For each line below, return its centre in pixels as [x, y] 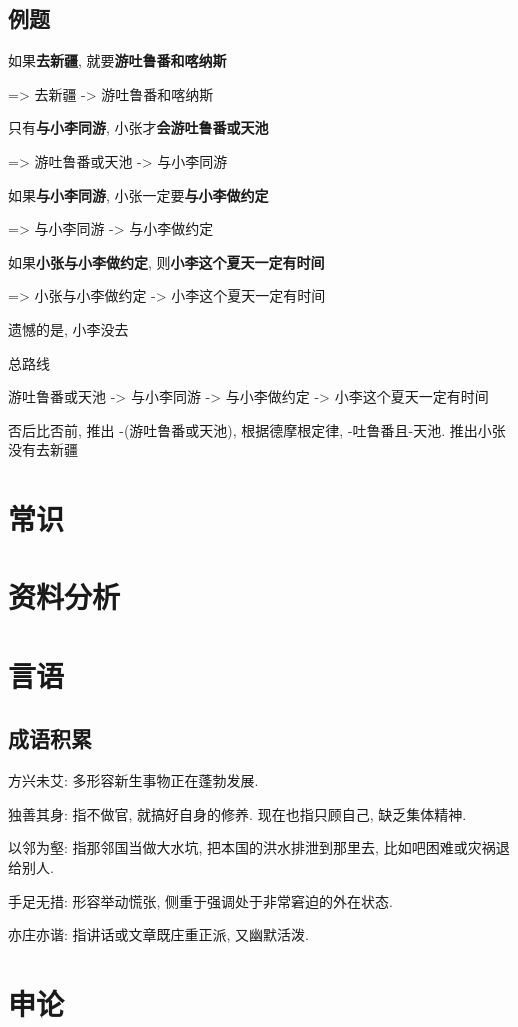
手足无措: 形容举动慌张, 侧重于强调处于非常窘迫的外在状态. [200, 900]
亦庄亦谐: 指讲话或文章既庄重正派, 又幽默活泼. [158, 934]
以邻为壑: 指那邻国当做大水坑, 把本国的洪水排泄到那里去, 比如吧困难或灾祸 [252, 847]
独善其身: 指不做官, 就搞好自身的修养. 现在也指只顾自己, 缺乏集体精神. [237, 813]
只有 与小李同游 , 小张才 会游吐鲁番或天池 [138, 127]
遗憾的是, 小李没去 [68, 328]
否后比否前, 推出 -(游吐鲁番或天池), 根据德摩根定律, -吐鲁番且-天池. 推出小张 [257, 429]
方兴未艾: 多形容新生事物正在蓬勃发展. [133, 780]
